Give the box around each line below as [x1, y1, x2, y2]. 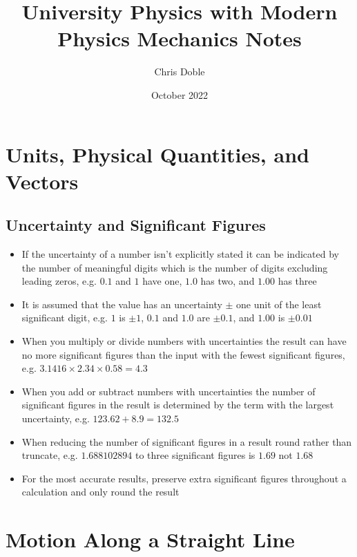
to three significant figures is [135, 448, 255, 462]
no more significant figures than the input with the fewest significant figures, [21, 347, 345, 361]
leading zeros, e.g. [21, 274, 97, 288]
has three [278, 274, 317, 288]
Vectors [6, 167, 79, 195]
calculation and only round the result [21, 484, 180, 499]
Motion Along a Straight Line [6, 525, 295, 554]
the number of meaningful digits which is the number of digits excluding [21, 260, 328, 274]
